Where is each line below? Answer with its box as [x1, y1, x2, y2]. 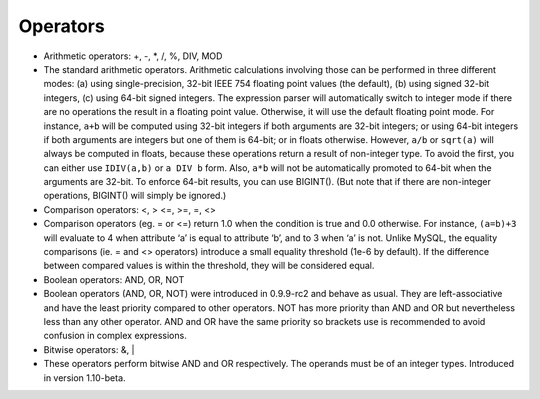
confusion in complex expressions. [43, 330, 187, 342]
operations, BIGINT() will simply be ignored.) [43, 190, 227, 202]
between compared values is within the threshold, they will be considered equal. [43, 260, 375, 272]
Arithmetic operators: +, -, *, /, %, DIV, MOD [43, 50, 223, 62]
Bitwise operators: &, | [43, 343, 135, 355]
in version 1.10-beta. [43, 371, 126, 384]
